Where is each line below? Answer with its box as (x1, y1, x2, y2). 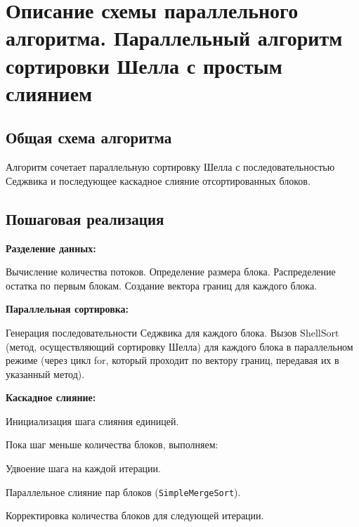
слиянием (6, 78, 93, 107)
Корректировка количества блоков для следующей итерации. (6, 508, 264, 523)
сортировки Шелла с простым (6, 51, 282, 79)
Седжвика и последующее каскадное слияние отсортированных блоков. (6, 173, 311, 188)
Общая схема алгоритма (6, 126, 172, 148)
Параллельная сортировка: (6, 301, 129, 316)
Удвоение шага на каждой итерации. (6, 461, 161, 476)
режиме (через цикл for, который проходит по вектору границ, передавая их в (6, 353, 339, 367)
